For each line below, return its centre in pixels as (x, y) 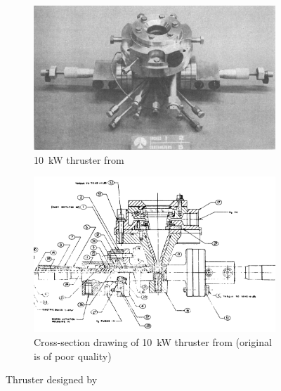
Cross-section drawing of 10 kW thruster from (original (153, 341)
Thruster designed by (52, 379)
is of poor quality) (73, 355)
